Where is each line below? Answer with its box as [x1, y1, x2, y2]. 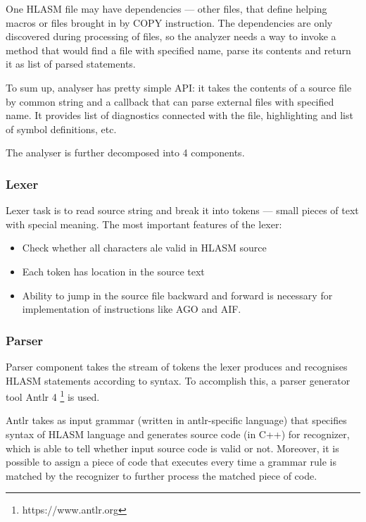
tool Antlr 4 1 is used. [6, 387, 100, 404]
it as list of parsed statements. [6, 56, 136, 71]
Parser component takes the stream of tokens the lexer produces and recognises [6, 359, 348, 373]
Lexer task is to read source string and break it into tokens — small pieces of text [6, 203, 359, 218]
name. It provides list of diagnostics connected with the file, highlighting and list [6, 108, 353, 123]
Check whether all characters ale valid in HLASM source [22, 240, 267, 255]
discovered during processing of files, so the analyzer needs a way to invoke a [6, 29, 336, 44]
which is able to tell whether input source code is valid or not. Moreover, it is [6, 440, 339, 455]
